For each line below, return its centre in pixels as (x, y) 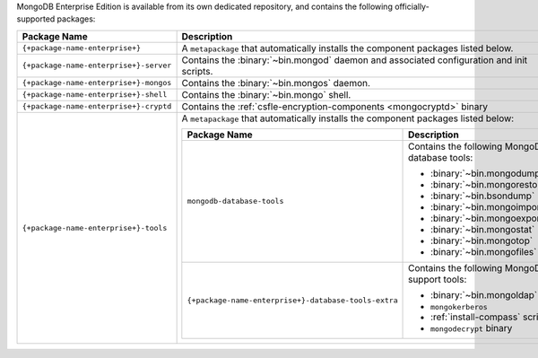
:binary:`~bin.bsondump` (483, 196)
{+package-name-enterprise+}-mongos (97, 83)
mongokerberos (459, 306)
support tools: (438, 279)
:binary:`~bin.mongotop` (482, 240)
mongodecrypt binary (472, 327)
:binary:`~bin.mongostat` (483, 229)
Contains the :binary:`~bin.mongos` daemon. (276, 83)
